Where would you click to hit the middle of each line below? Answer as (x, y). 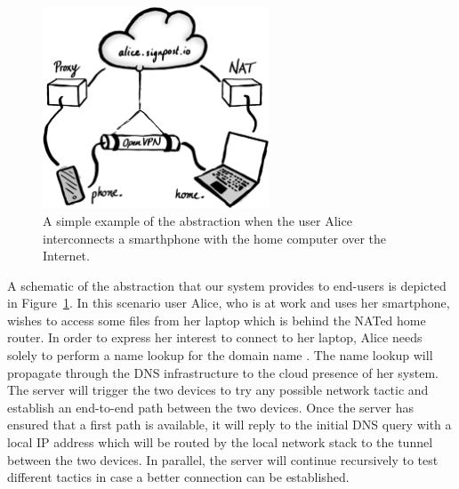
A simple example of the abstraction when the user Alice (197, 220)
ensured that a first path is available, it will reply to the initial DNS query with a (229, 425)
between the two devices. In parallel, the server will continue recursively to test (223, 459)
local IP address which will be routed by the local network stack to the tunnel (220, 442)
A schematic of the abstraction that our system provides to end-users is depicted (227, 285)
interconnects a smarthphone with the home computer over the (215, 238)
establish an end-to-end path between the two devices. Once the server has (210, 407)
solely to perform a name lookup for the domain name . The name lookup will (220, 355)
